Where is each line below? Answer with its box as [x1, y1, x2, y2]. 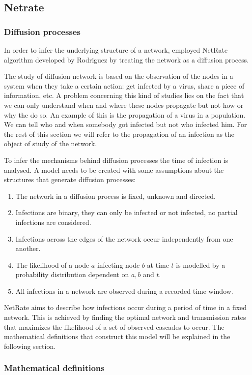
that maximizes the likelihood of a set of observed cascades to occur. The [4, 321, 224, 332]
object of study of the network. [4, 138, 97, 149]
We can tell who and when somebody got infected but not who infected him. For [4, 119, 247, 129]
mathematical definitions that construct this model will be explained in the [4, 331, 230, 342]
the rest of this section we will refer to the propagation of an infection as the [4, 128, 235, 139]
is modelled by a [176, 259, 225, 270]
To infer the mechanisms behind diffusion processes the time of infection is [4, 155, 228, 165]
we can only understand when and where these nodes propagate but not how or [4, 99, 244, 110]
